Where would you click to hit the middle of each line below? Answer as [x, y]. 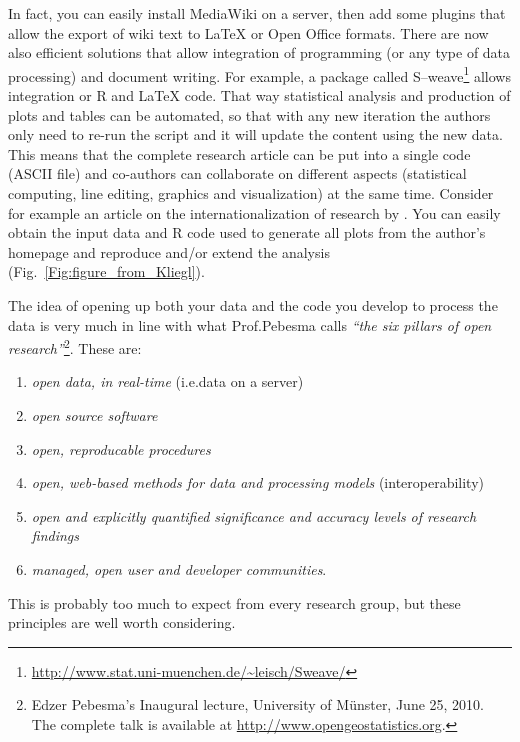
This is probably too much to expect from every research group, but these [234, 602]
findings [55, 535]
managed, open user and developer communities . [179, 568]
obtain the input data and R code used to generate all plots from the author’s [247, 232]
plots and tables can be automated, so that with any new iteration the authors [249, 114]
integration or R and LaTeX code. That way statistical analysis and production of [259, 95]
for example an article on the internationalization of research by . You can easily [254, 212]
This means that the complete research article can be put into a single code [239, 153]
